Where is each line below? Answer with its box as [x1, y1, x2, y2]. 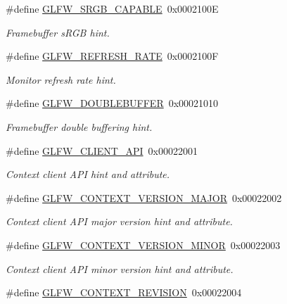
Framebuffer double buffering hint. [6, 119, 153, 134]
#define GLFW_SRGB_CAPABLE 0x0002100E [6, 1, 219, 15]
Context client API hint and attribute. [6, 167, 170, 182]
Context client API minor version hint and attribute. [6, 261, 234, 276]
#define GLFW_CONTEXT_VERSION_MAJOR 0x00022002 [6, 190, 282, 205]
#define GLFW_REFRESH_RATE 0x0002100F [6, 49, 219, 63]
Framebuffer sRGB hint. [6, 25, 110, 39]
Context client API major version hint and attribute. [6, 214, 233, 229]
